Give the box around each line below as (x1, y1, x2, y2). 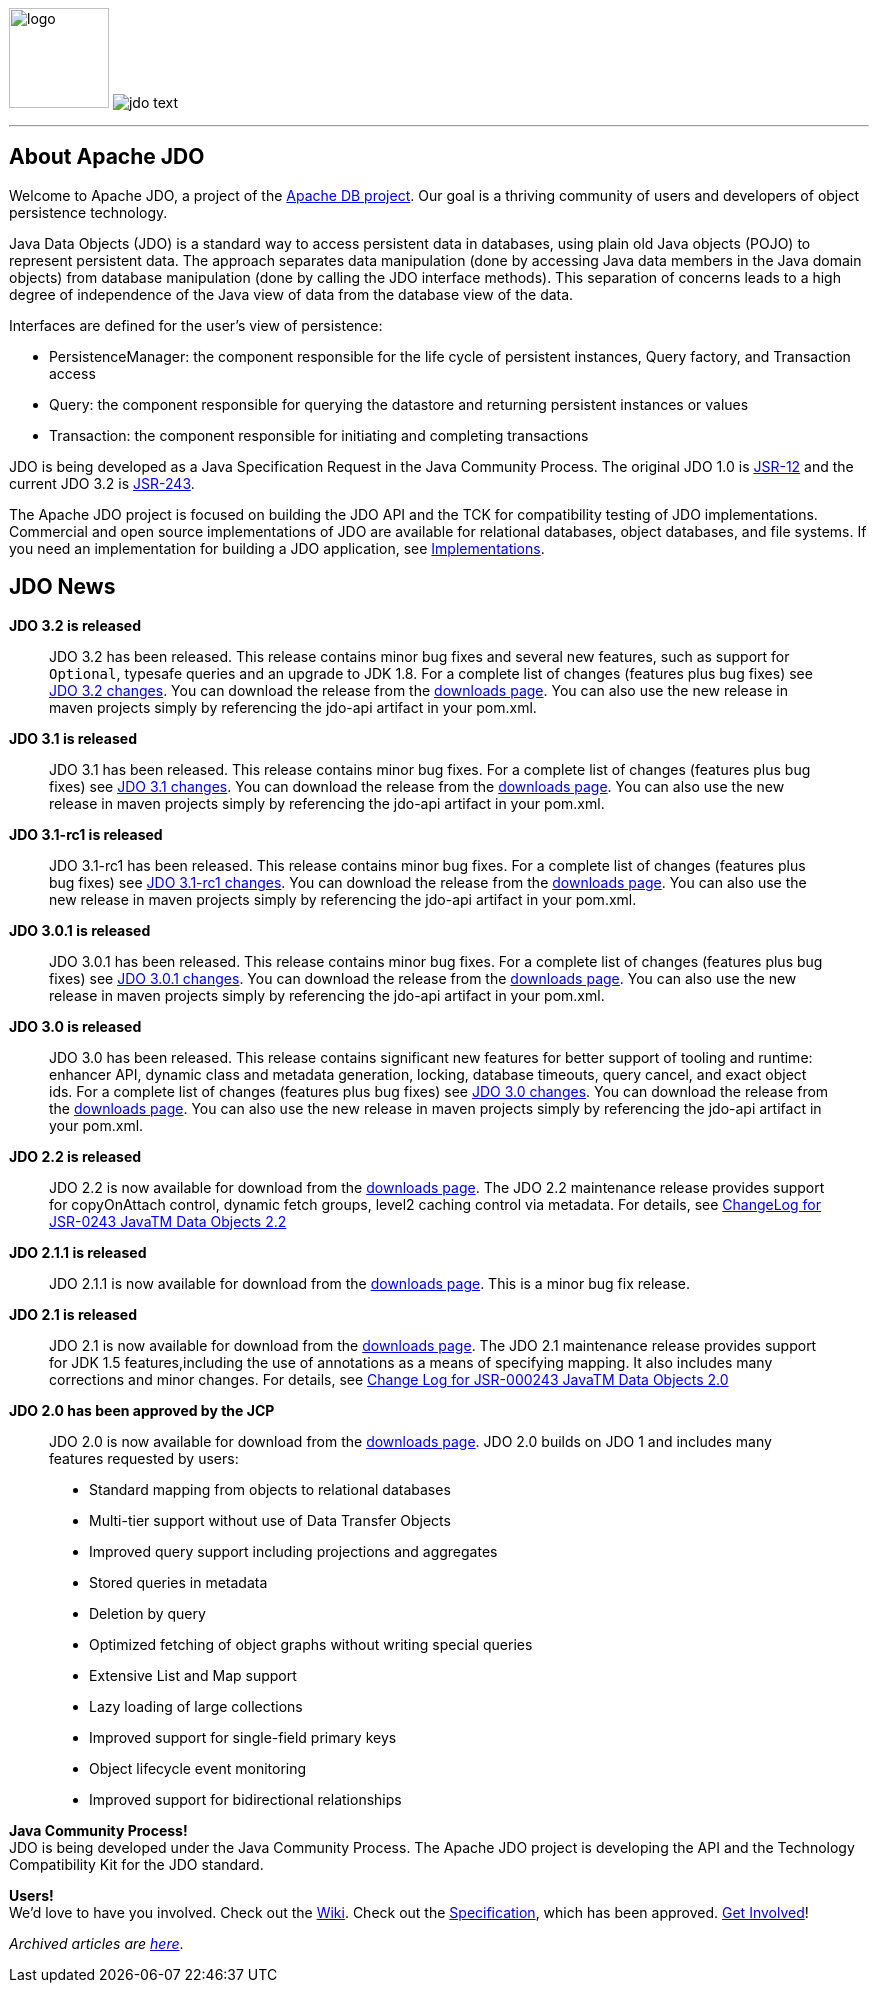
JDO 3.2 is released (9, 616, 142, 634)
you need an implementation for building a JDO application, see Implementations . (9, 539, 545, 557)
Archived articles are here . (9, 1934, 184, 1952)
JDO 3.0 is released (9, 1017, 142, 1035)
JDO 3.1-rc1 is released (9, 825, 163, 843)
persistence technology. (9, 203, 168, 221)
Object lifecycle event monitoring (89, 1759, 307, 1777)
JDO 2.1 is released (9, 1305, 138, 1323)
